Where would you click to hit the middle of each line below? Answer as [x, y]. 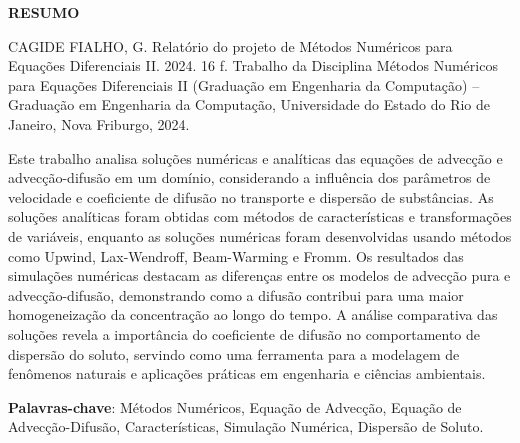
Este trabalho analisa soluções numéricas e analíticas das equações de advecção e [255, 157]
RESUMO [44, 12]
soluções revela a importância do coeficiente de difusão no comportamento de [244, 333]
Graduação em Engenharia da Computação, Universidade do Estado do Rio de [249, 104]
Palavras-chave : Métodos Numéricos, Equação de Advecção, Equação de [235, 406]
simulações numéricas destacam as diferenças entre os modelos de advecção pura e [259, 275]
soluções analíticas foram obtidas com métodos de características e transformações [260, 216]
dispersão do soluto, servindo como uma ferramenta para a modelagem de [234, 353]
